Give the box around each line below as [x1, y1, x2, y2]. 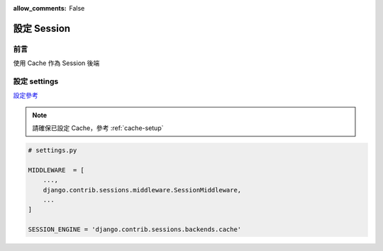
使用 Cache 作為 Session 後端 [13, 59, 100, 67]
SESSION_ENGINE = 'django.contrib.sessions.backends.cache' [28, 226, 242, 233]
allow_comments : [13, 4, 67, 12]
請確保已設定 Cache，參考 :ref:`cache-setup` [32, 124, 164, 132]
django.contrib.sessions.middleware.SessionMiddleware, [43, 186, 242, 194]
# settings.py [28, 146, 77, 155]
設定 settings [13, 76, 59, 86]
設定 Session [13, 22, 71, 35]
